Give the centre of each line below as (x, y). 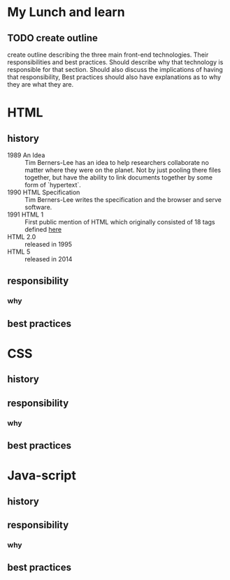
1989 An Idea (26, 155)
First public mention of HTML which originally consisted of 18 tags (120, 222)
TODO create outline (52, 38)
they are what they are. (41, 84)
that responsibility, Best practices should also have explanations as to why (114, 77)
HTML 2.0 (22, 237)
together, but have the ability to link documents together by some (119, 177)
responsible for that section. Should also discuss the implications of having (115, 70)
